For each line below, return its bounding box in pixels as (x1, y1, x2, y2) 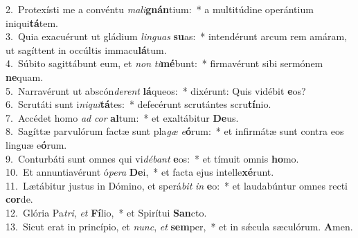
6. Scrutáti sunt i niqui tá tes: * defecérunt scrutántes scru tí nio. (6, 97, 271, 111)
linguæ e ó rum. (6, 137, 67, 152)
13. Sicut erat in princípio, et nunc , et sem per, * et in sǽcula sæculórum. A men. (6, 219, 353, 233)
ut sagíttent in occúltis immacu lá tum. (6, 42, 167, 57)
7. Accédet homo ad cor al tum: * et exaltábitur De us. (6, 110, 239, 125)
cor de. (6, 192, 33, 206)
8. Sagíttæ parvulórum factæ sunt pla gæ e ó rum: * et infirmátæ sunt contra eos (6, 124, 344, 138)
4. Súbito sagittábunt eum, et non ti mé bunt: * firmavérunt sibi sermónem (6, 56, 323, 71)
